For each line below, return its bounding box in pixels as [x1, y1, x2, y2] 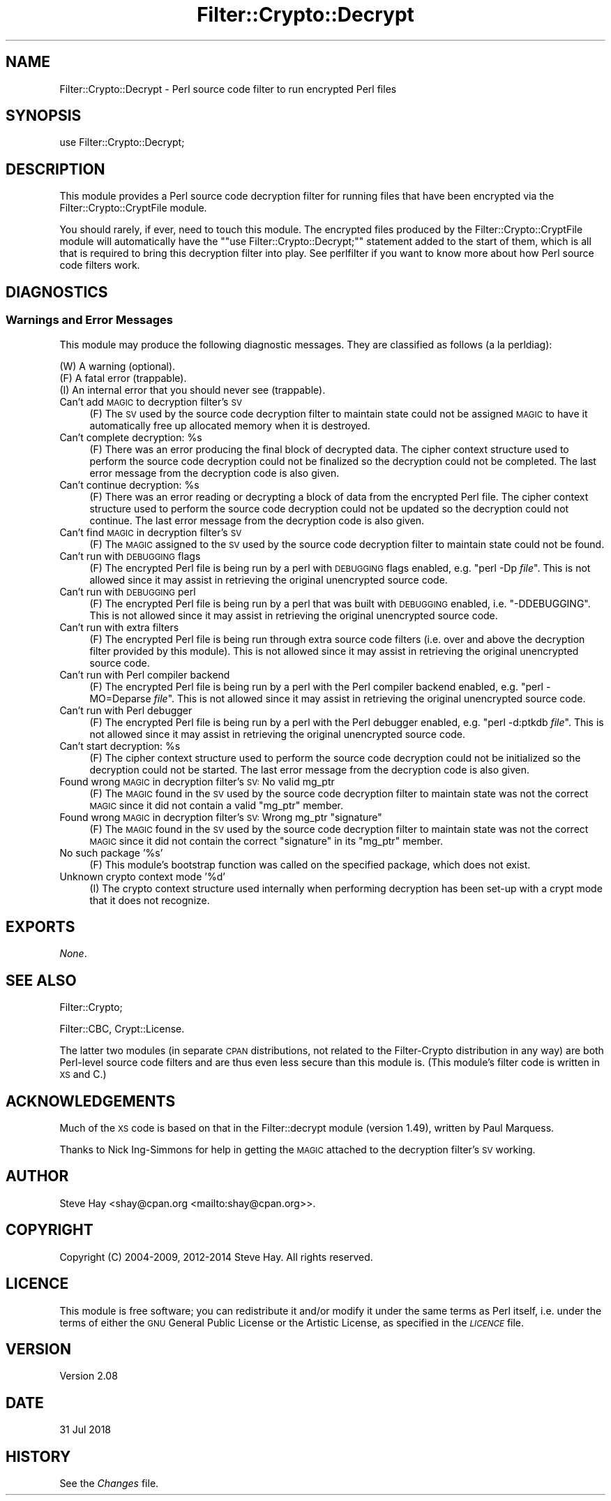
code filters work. [59, 259, 140, 272]
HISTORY [6, 1447, 71, 1465]
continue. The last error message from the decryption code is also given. [89, 514, 425, 526]
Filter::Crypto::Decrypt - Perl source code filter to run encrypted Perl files [59, 82, 397, 95]
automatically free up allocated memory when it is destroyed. [89, 419, 370, 431]
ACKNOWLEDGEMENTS [6, 1092, 176, 1110]
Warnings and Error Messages [6, 313, 173, 327]
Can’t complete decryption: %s [59, 431, 202, 443]
